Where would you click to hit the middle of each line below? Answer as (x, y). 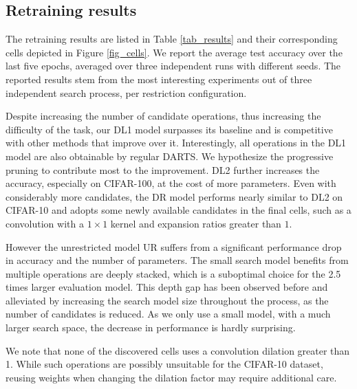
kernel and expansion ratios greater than (196, 223)
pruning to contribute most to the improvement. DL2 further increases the (163, 169)
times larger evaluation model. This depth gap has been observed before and (167, 287)
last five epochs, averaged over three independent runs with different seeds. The (173, 66)
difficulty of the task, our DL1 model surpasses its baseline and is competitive (169, 129)
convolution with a (45, 223)
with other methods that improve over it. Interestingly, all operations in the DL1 (176, 143)
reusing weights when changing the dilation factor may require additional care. (171, 377)
